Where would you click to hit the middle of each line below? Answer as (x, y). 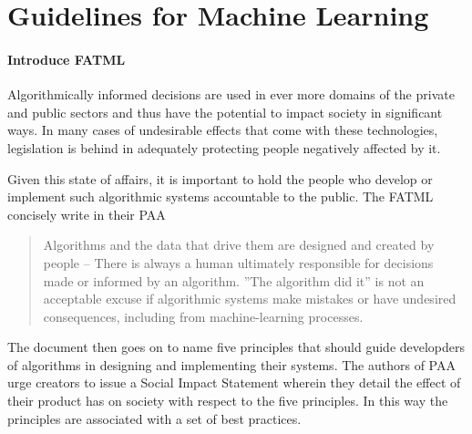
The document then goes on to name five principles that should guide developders (236, 347)
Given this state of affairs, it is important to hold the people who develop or (220, 178)
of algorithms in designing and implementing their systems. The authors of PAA (231, 364)
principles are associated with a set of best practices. (154, 418)
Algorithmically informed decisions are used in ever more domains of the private (231, 94)
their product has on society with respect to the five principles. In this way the (228, 401)
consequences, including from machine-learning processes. (203, 316)
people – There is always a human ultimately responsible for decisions (238, 262)
